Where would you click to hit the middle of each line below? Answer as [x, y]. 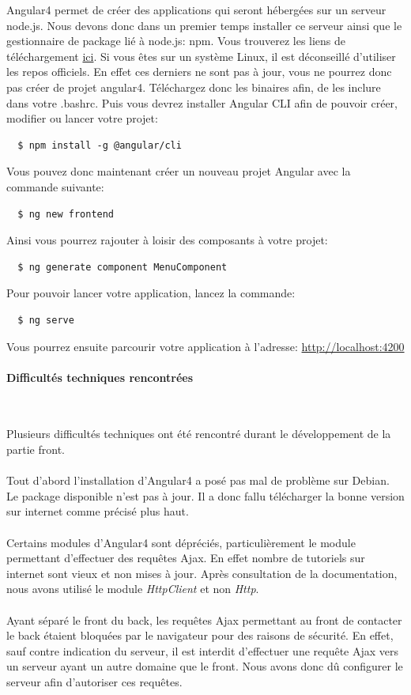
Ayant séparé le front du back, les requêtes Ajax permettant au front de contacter [204, 619]
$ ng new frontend [66, 214]
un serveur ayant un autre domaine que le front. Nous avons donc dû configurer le [205, 666]
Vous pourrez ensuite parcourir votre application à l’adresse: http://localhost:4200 [205, 346]
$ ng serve [46, 320]
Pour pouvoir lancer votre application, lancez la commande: [151, 293]
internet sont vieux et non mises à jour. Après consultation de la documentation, [202, 573]
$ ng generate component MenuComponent [123, 267]
